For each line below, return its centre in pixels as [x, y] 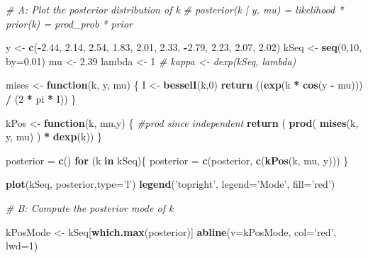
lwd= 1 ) [22, 246]
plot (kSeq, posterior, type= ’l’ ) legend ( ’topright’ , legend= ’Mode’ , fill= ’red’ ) [171, 184]
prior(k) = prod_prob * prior [69, 23]
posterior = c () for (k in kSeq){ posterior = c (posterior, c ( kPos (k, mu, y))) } [177, 160]
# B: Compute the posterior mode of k [90, 207]
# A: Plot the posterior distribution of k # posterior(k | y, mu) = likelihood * [175, 9]
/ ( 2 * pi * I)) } [41, 98]
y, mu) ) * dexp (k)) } [54, 136]
